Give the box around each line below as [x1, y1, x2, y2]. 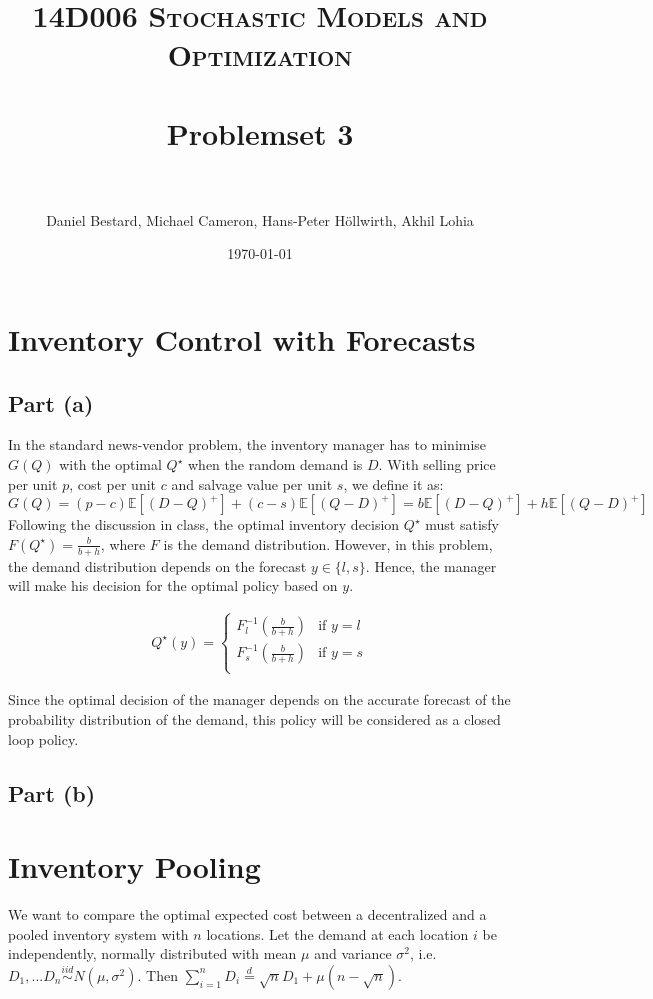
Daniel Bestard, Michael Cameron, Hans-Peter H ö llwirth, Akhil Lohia [46, 209, 474, 230]
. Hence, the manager [365, 555, 497, 576]
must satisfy [425, 514, 499, 535]
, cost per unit [69, 473, 157, 494]
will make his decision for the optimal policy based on [8, 575, 338, 596]
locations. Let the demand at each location [206, 923, 469, 944]
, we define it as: [343, 473, 444, 494]
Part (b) [8, 777, 96, 808]
